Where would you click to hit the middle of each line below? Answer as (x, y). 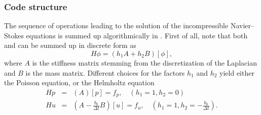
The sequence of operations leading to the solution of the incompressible (116, 25)
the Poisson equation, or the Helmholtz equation (79, 82)
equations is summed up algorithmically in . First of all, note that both (137, 35)
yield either (237, 72)
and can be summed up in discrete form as (70, 45)
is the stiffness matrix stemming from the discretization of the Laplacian (144, 63)
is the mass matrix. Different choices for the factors (105, 72)
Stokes (14, 35)
